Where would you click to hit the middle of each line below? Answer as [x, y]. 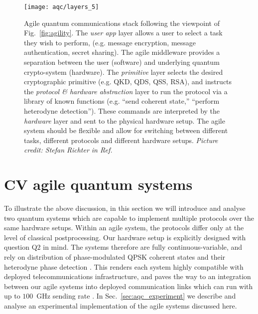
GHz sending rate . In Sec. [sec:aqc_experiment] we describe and [136, 296]
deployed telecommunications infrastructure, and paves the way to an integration [128, 276]
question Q [21, 247]
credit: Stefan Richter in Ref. [68, 150]
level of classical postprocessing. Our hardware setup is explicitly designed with [125, 237]
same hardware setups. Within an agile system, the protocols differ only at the [124, 228]
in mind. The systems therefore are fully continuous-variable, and [143, 247]
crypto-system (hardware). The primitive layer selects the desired [124, 72]
